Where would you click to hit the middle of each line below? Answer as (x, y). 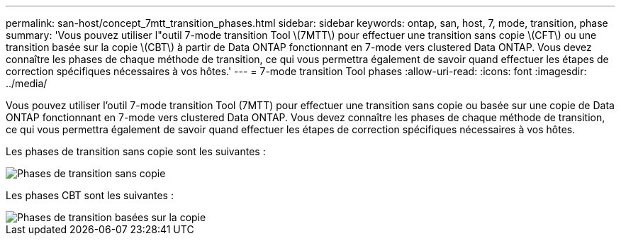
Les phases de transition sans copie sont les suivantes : (136, 151)
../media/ (27, 83)
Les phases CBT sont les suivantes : (90, 195)
